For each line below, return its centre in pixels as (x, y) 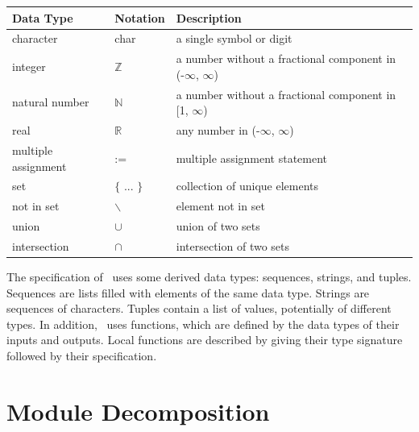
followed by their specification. (82, 355)
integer (29, 66)
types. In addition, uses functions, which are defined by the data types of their (203, 324)
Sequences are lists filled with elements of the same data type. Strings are (188, 292)
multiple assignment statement (252, 158)
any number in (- (218, 130)
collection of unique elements (247, 186)
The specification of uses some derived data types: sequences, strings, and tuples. (209, 276)
